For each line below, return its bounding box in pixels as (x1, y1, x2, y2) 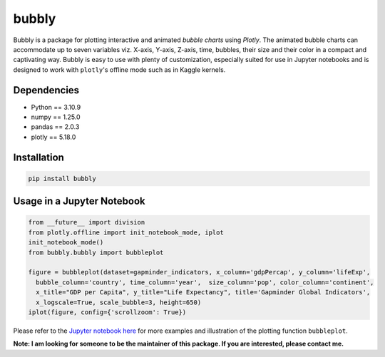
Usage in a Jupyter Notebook (13, 195, 145, 207)
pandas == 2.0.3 (31, 123, 80, 131)
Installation (13, 151, 64, 163)
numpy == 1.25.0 (31, 113, 81, 121)
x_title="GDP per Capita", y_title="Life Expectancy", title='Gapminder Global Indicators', (36, 289, 371, 296)
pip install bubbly (28, 175, 96, 182)
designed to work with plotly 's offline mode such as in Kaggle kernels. (13, 65, 226, 74)
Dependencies (13, 84, 80, 96)
